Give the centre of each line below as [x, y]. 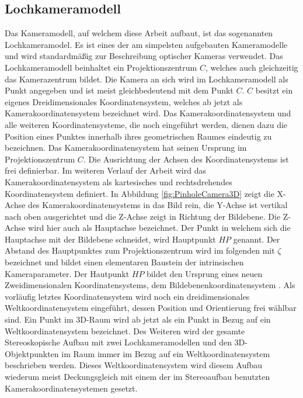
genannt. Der [257, 239]
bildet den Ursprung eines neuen [205, 273]
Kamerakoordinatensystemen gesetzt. [71, 388]
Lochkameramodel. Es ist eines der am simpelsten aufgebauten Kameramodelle [146, 44]
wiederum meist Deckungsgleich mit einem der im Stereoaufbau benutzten [137, 377]
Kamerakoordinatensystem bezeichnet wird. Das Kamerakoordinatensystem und [148, 113]
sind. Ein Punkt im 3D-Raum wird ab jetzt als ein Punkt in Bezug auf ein [138, 319]
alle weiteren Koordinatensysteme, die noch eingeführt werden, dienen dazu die [146, 124]
